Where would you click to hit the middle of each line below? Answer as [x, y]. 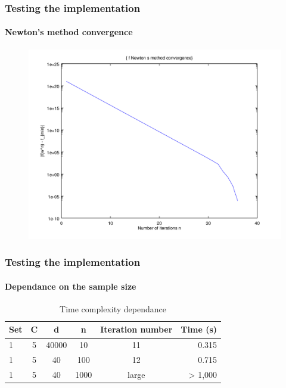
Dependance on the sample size [71, 286]
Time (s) [199, 329]
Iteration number [136, 329]
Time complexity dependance [113, 308]
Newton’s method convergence [69, 32]
